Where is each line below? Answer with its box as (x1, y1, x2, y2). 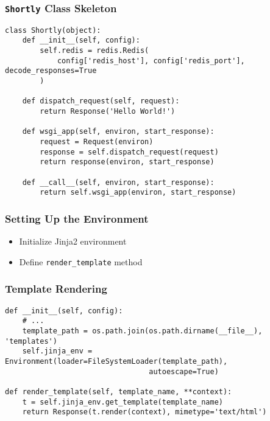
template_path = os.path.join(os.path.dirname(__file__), (22, 326, 263, 335)
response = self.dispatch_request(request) (40, 147, 219, 156)
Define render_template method (19, 255, 143, 268)
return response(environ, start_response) (40, 158, 215, 167)
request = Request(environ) (40, 137, 154, 146)
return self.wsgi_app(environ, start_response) (40, 188, 236, 197)
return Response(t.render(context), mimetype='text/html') (22, 408, 267, 417)
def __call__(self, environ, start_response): (22, 178, 215, 187)
